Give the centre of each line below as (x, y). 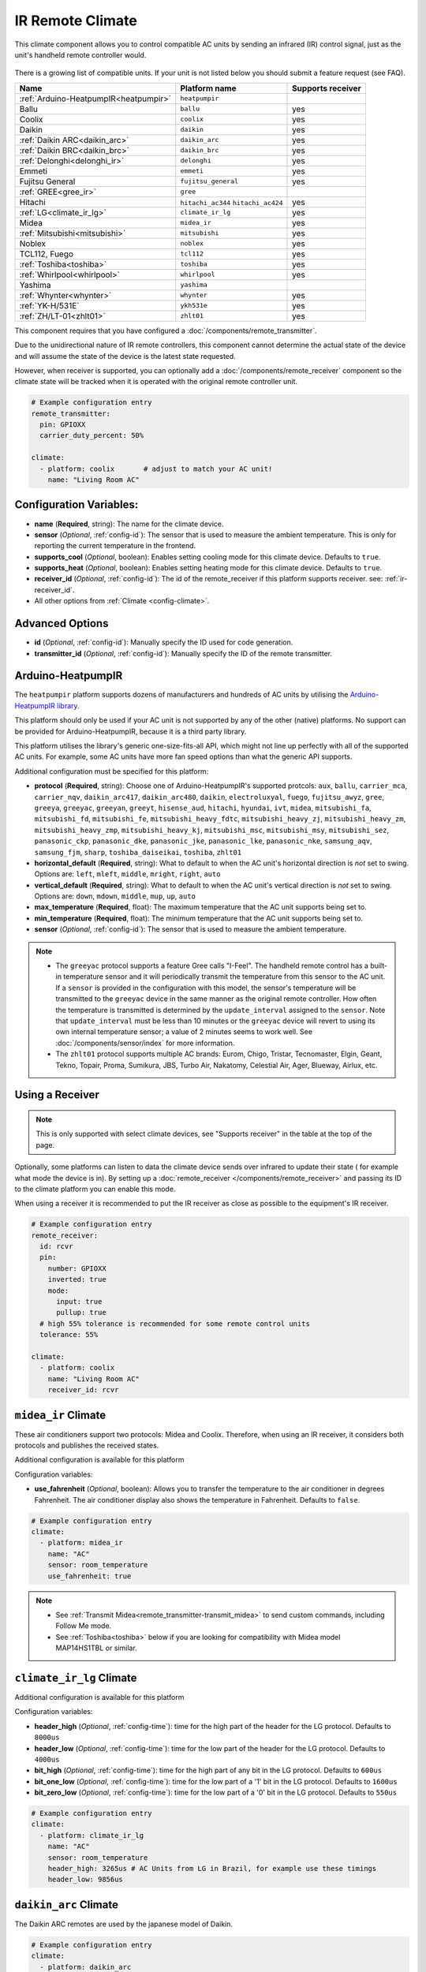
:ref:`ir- (396, 579)
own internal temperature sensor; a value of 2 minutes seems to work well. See (184, 1032)
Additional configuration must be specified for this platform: (112, 771)
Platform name (208, 88)
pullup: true (81, 1313)
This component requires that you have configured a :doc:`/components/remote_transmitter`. (166, 331)
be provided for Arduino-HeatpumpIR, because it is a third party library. (131, 731)
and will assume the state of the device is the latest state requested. (125, 356)
